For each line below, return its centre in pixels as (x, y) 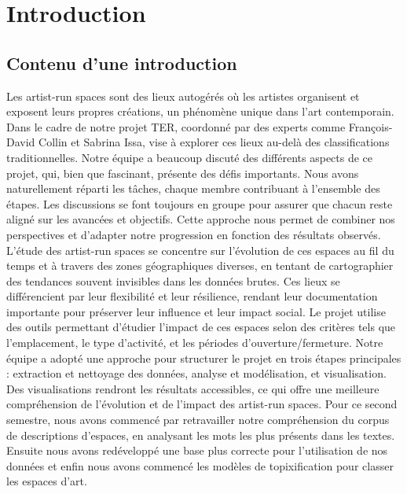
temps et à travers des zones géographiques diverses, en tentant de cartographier (200, 265)
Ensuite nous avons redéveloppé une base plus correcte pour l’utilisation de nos (197, 450)
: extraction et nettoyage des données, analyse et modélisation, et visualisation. (196, 373)
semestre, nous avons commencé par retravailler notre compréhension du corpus (198, 420)
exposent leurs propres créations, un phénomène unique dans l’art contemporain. (200, 111)
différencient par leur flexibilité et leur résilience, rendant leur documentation (192, 296)
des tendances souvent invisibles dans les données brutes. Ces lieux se (173, 280)
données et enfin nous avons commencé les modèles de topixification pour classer (200, 465)
